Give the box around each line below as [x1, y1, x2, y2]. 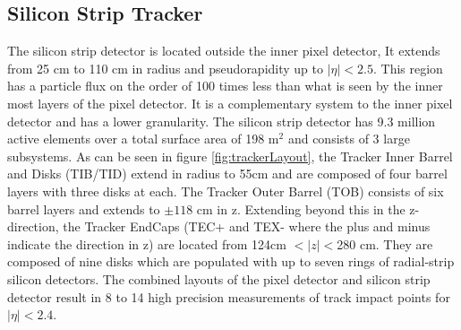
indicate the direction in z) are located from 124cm [7, 234, 286, 253]
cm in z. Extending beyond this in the [196, 199, 406, 218]
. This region [372, 58, 443, 77]
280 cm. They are [337, 234, 433, 253]
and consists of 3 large [287, 129, 410, 148]
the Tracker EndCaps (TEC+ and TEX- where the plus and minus [63, 217, 431, 236]
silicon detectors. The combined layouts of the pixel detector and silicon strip [7, 269, 431, 288]
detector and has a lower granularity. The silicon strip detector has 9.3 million [7, 111, 436, 130]
